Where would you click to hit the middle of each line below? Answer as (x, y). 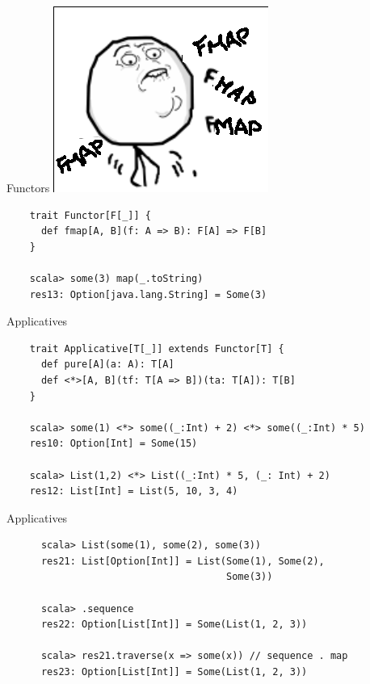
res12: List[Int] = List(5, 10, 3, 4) (134, 491)
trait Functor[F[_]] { (90, 215)
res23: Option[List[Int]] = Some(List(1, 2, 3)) (174, 672)
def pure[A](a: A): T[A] (107, 365)
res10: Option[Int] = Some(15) (114, 444)
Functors (28, 187)
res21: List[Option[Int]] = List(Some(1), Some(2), (183, 561)
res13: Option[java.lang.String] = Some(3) (148, 294)
